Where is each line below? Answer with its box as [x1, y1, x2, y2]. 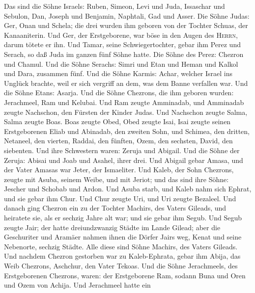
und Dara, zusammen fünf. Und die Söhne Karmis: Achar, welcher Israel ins [4, 68, 233, 79]
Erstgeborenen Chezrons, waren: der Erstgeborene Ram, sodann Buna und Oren [4, 270, 246, 280]
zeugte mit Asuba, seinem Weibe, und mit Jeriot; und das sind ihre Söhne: [4, 174, 229, 184]
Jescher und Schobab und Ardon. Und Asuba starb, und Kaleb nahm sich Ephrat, [4, 184, 252, 194]
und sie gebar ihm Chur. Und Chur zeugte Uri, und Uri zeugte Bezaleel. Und [4, 193, 236, 203]
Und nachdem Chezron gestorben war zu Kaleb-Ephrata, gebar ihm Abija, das [4, 251, 241, 261]
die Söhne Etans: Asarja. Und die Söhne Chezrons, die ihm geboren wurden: [4, 87, 234, 98]
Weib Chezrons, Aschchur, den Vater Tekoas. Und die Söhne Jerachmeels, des [4, 261, 238, 271]
